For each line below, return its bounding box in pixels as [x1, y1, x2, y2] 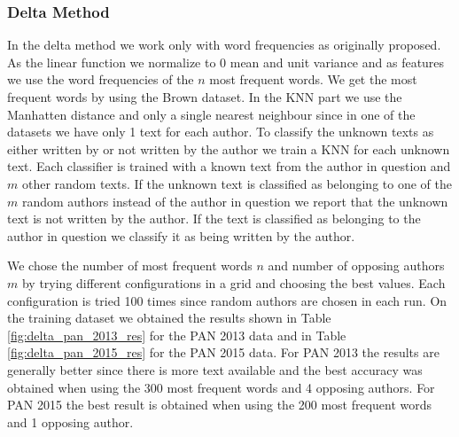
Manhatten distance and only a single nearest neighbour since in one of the [7, 105, 416, 123]
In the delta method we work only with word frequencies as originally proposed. [7, 35, 441, 54]
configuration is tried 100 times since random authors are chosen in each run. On [7, 291, 447, 309]
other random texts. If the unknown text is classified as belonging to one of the [21, 174, 452, 192]
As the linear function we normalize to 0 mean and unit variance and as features [7, 52, 445, 71]
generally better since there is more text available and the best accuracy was [7, 360, 423, 378]
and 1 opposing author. [7, 412, 134, 431]
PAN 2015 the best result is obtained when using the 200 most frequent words [7, 395, 432, 414]
